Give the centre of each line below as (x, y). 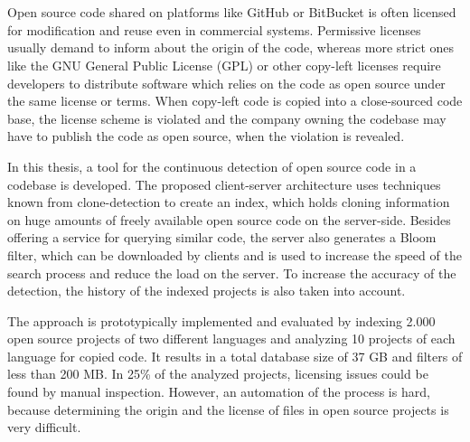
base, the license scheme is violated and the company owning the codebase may (227, 118)
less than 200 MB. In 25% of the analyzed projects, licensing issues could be (218, 374)
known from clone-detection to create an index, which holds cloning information (229, 202)
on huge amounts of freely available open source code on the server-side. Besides (229, 219)
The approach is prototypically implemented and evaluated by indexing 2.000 (221, 320)
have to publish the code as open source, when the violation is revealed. (206, 136)
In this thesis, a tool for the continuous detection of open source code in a (212, 166)
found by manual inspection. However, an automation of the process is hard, (219, 392)
